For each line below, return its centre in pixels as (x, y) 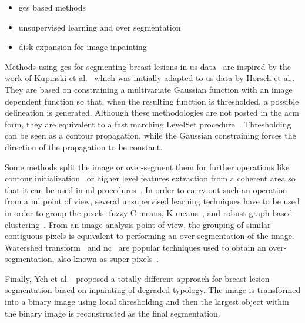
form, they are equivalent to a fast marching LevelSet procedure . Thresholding (148, 124)
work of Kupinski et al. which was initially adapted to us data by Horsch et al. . (150, 78)
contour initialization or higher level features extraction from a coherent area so (150, 178)
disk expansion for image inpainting (83, 47)
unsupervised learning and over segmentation (100, 27)
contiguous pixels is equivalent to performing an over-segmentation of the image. (150, 236)
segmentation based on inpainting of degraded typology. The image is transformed (153, 290)
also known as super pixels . (108, 259)
